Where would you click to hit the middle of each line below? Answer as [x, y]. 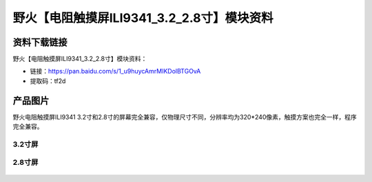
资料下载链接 [40, 42]
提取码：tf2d [48, 81]
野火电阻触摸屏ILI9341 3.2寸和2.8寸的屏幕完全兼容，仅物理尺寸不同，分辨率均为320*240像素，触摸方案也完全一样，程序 [185, 117]
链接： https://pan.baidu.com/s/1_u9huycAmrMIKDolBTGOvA [115, 71]
